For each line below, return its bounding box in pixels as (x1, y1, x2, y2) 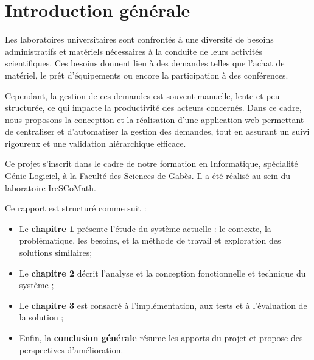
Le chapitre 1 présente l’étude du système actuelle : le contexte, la (19, 222, 271, 235)
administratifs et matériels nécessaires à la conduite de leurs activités (5, 44, 263, 57)
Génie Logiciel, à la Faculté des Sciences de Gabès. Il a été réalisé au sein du (5, 169, 291, 182)
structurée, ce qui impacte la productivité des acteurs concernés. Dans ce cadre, (5, 101, 302, 114)
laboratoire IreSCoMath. (5, 181, 96, 194)
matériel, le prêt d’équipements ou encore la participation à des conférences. (5, 68, 288, 81)
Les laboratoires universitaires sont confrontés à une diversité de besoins (5, 33, 274, 46)
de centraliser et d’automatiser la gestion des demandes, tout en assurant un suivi (5, 125, 310, 138)
